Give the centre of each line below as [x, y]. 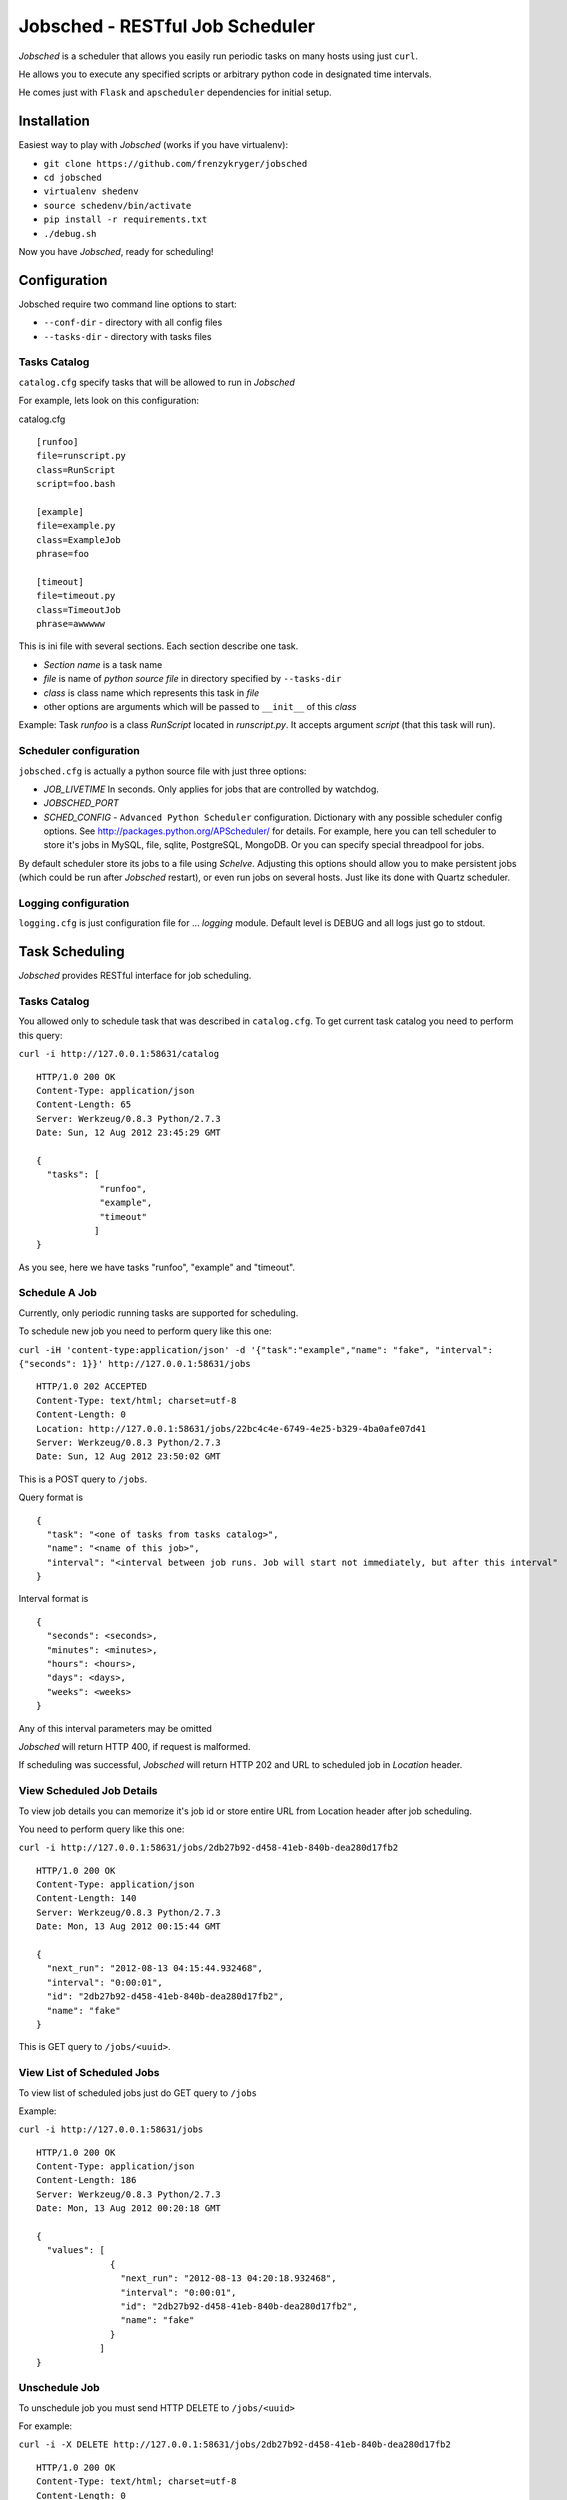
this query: [40, 1035]
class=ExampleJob [78, 539]
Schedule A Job [57, 1293]
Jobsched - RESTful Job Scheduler [166, 26]
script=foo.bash [76, 484]
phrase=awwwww [70, 624]
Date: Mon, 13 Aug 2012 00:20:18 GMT [129, 2208]
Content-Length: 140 [86, 1898]
